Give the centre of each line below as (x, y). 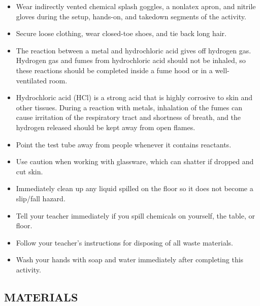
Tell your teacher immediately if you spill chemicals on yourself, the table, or (135, 215)
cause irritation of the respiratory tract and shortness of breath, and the (128, 117)
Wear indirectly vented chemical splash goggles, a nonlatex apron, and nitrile (136, 6)
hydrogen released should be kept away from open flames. (106, 127)
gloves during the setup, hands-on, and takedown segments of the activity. (131, 16)
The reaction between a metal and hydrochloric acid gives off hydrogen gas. (134, 50)
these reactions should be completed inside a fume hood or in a (114, 70)
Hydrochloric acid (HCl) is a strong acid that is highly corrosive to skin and (134, 97)
